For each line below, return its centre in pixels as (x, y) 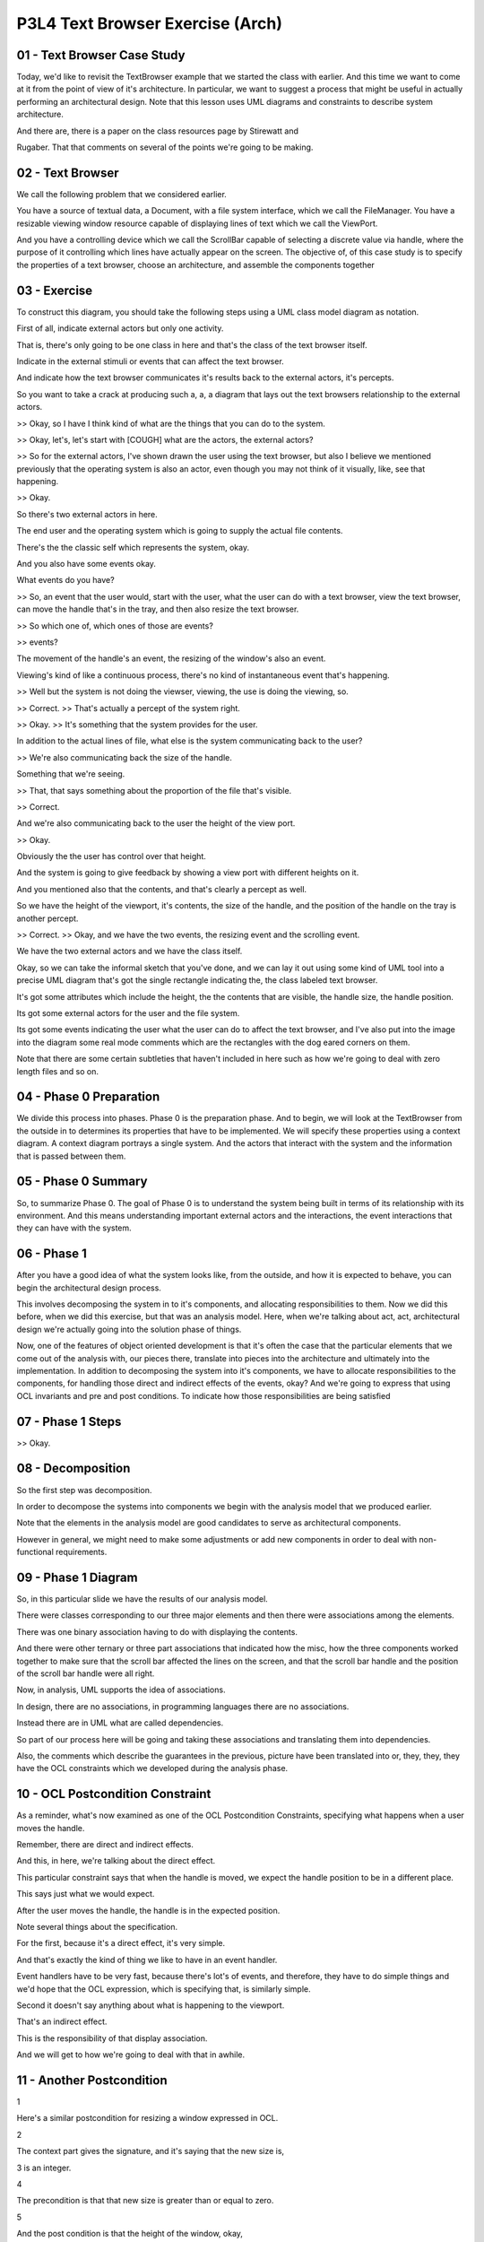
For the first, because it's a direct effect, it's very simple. (121, 1943)
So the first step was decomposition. (84, 1490)
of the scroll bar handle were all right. (86, 1673)
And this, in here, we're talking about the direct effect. (116, 1861)
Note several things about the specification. (97, 1926)
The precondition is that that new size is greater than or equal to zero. (145, 2201)
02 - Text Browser (68, 173)
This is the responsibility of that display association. (112, 2038)
